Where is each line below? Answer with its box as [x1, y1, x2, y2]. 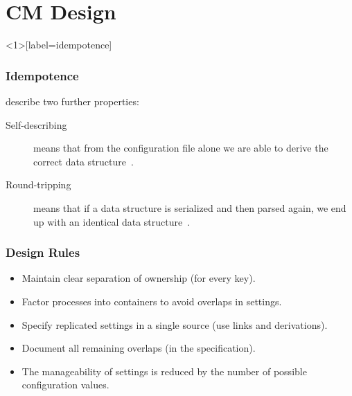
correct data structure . [33, 154, 134, 168]
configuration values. [21, 377, 109, 392]
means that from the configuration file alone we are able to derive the [33, 141, 328, 155]
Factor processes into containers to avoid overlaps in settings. [21, 294, 282, 308]
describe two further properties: [6, 93, 139, 108]
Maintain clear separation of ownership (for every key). [21, 271, 256, 285]
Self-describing [6, 117, 67, 132]
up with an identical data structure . [33, 214, 191, 228]
